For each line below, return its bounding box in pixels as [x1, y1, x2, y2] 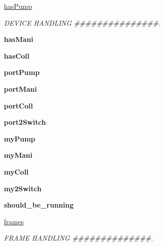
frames [4, 216, 24, 226]
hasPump [4, 1, 32, 11]
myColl [4, 166, 29, 176]
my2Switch [4, 183, 42, 193]
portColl [4, 100, 33, 110]
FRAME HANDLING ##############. [4, 233, 153, 243]
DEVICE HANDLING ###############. [4, 17, 161, 28]
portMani [4, 83, 37, 94]
